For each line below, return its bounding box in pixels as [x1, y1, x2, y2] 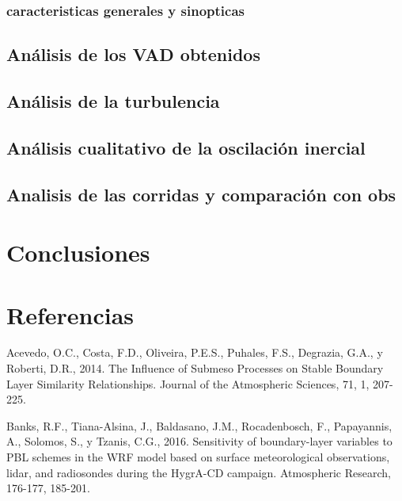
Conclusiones [6, 236, 150, 269]
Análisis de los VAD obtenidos [6, 42, 260, 67]
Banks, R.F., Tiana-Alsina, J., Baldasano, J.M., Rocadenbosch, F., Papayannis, [6, 417, 393, 434]
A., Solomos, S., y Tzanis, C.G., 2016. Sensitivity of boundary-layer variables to [6, 433, 393, 449]
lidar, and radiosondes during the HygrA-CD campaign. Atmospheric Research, [6, 464, 391, 480]
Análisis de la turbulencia [6, 89, 220, 113]
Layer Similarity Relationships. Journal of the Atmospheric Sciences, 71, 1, [6, 375, 370, 392]
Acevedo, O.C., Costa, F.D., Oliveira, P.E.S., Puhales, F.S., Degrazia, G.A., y [6, 344, 383, 361]
